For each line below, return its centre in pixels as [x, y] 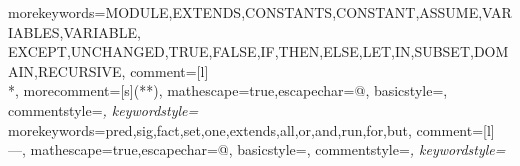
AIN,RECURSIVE [65, 70]
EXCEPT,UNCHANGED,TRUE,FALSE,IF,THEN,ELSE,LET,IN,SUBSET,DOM [258, 51]
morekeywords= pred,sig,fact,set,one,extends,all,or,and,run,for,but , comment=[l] [251, 129]
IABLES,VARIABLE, [74, 31]
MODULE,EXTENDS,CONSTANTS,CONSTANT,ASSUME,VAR [308, 12]
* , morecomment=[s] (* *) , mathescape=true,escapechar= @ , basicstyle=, [228, 90]
